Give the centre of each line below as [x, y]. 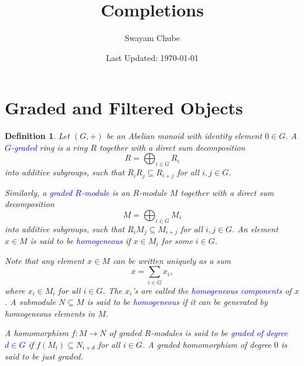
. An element [255, 228]
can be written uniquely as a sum [172, 260]
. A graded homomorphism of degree [207, 345]
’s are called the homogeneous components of [212, 290]
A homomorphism [37, 333]
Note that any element [45, 260]
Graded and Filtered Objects [124, 108]
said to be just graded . [44, 356]
